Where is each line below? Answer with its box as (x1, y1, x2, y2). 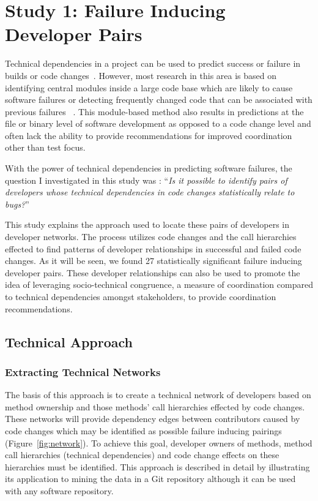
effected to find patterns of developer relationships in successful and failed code (5, 242, 301, 255)
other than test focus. (5, 141, 86, 154)
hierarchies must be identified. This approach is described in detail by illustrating (5, 460, 310, 473)
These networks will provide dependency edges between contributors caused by (5, 412, 300, 425)
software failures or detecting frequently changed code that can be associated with (5, 93, 312, 106)
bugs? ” (5, 197, 29, 210)
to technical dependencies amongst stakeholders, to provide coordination (5, 290, 276, 303)
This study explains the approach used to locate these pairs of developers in (5, 218, 289, 231)
